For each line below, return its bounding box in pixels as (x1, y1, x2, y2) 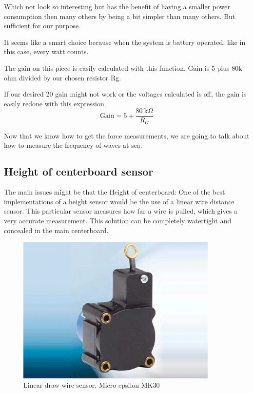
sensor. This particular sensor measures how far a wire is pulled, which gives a (4, 206, 237, 216)
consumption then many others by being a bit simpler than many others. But (4, 11, 235, 21)
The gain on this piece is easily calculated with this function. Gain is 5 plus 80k (4, 62, 242, 73)
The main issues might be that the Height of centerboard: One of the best (4, 187, 225, 197)
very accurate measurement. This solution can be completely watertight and (4, 216, 232, 226)
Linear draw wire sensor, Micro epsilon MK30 (23, 380, 160, 390)
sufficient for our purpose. (4, 20, 81, 31)
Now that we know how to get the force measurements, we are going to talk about (4, 130, 250, 140)
